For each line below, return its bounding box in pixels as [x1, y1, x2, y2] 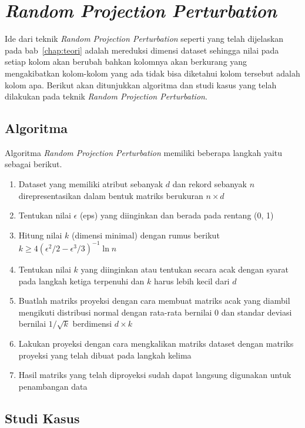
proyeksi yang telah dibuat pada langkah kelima [18, 349, 192, 361]
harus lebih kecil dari [154, 274, 230, 287]
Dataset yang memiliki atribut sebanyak [18, 178, 163, 190]
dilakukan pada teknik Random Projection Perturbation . [5, 90, 207, 102]
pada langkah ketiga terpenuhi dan [18, 274, 145, 287]
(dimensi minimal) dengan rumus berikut [71, 228, 220, 241]
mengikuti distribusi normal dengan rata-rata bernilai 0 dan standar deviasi [18, 306, 292, 318]
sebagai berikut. [5, 158, 62, 170]
